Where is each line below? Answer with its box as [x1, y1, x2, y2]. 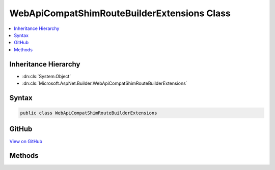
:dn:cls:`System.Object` [22, 73, 71, 79]
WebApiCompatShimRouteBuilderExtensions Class [9, 8, 231, 19]
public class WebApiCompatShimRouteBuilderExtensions [20, 110, 157, 116]
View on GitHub [9, 138, 43, 144]
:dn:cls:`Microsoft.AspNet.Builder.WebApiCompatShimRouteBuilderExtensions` [22, 80, 188, 86]
